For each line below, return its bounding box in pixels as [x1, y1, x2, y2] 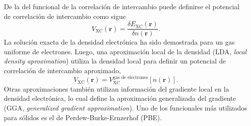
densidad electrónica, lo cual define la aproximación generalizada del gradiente [4, 93, 236, 103]
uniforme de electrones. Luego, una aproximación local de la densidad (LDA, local [4, 46, 247, 56]
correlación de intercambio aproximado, [4, 65, 121, 76]
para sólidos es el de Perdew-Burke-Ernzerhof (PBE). [4, 112, 162, 122]
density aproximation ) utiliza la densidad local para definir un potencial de [4, 56, 226, 66]
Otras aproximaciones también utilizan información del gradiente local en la [4, 83, 229, 94]
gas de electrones [113, 75, 148, 80]
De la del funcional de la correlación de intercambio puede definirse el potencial [4, 1, 240, 11]
